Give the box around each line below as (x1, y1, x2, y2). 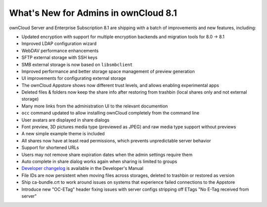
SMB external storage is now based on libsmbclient (21, 61, 133, 67)
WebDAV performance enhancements (21, 48, 99, 53)
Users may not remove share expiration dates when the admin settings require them (21, 152, 193, 157)
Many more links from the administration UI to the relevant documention (21, 103, 168, 109)
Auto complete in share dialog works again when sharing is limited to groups (21, 158, 178, 164)
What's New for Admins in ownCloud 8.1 (9, 7, 178, 18)
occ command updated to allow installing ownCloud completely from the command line (21, 110, 200, 116)
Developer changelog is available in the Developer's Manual (21, 165, 143, 171)
